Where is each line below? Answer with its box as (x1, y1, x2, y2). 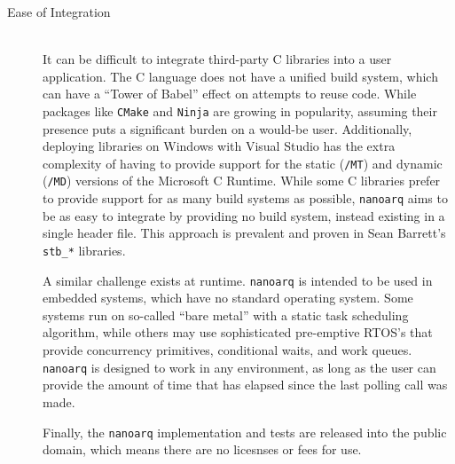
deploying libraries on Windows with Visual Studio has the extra (43, 137, 396, 155)
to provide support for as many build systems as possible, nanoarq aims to (43, 189, 448, 208)
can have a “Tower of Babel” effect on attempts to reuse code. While (43, 84, 417, 103)
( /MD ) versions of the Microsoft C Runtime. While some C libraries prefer (43, 171, 441, 190)
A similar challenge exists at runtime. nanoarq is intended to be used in (43, 271, 433, 289)
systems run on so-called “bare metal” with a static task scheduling (43, 305, 409, 324)
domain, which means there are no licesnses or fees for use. (43, 440, 362, 459)
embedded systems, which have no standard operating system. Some (43, 288, 413, 307)
